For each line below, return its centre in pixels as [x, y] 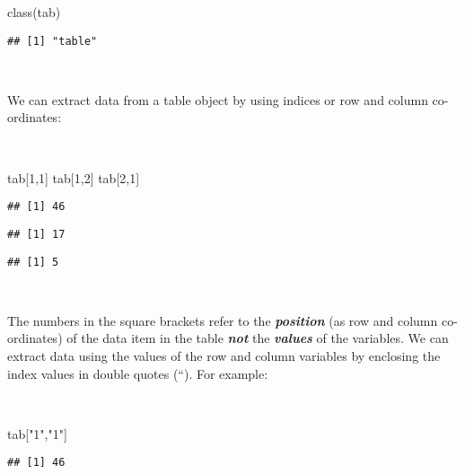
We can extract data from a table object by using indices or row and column [218, 99]
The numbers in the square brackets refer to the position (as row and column [223, 320]
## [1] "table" [53, 41]
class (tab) [34, 12]
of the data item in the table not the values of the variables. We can [258, 338]
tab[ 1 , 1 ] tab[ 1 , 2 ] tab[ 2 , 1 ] [74, 177]
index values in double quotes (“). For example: [138, 373]
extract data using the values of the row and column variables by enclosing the [224, 355]
